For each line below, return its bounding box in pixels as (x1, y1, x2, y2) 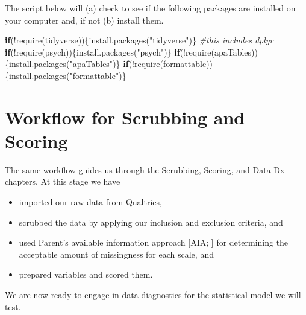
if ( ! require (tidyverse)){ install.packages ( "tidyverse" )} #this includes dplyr (5, 34, 273, 46)
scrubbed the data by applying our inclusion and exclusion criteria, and (19, 215, 283, 228)
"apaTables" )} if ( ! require (69, 57, 160, 70)
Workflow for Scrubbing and (5, 104, 245, 129)
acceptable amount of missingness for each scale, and (19, 247, 214, 260)
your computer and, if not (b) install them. (5, 13, 164, 26)
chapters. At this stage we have (5, 175, 120, 188)
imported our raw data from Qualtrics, (19, 196, 162, 208)
